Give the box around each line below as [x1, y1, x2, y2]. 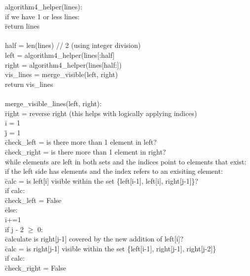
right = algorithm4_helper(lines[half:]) [5, 59, 122, 70]
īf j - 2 [5, 224, 24, 234]
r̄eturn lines [5, 21, 40, 31]
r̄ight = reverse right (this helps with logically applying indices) [5, 108, 197, 118]
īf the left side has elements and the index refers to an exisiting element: [5, 166, 223, 176]
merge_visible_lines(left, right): [5, 98, 102, 108]
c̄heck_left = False [5, 195, 62, 205]
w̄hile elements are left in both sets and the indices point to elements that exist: [5, 156, 247, 166]
